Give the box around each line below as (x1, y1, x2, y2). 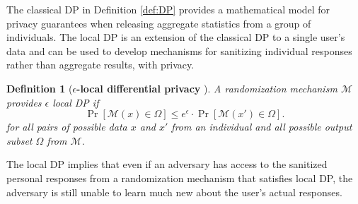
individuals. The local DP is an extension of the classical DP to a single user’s (6, 30, 345, 44)
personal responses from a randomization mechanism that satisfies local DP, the (6, 170, 353, 185)
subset (6, 133, 33, 148)
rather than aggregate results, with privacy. (6, 57, 195, 72)
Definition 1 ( (6, 80, 73, 95)
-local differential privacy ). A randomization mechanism (76, 80, 337, 95)
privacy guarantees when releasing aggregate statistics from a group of (6, 16, 311, 30)
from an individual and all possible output (171, 119, 352, 134)
